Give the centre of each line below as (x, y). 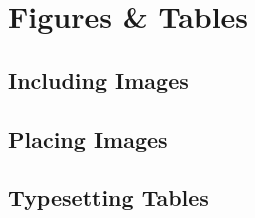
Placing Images (88, 138)
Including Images (98, 79)
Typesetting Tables (108, 197)
